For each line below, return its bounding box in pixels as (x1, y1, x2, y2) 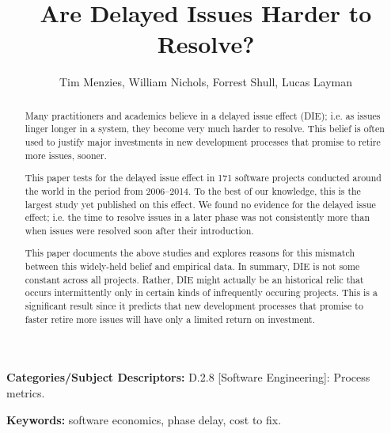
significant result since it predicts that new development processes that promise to (25, 299, 363, 313)
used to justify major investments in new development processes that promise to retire (25, 135, 381, 149)
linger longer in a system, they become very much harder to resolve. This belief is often (25, 122, 385, 135)
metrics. (6, 384, 45, 401)
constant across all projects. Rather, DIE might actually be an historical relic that (25, 272, 364, 286)
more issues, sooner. (25, 148, 107, 161)
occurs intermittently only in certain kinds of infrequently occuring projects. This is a (25, 286, 378, 299)
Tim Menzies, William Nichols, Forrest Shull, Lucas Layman (59, 74, 353, 90)
